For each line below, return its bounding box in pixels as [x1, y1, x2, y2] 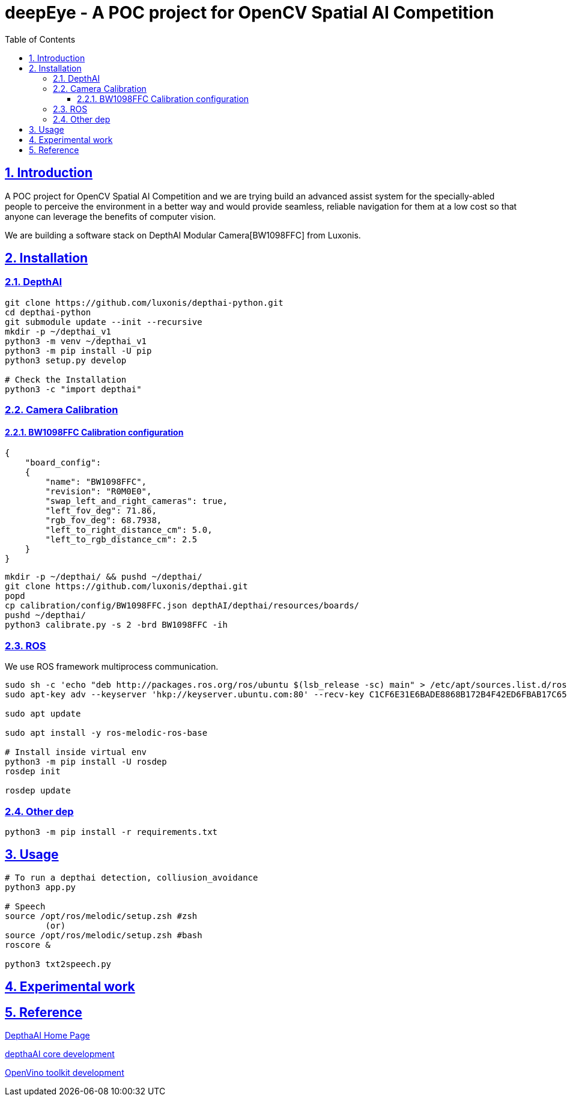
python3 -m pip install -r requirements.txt [5, 827, 218, 837]
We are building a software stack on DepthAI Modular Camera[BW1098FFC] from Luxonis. [5, 229, 361, 240]
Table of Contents [5, 34, 76, 44]
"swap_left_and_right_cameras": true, [45, 496, 228, 506]
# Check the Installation [5, 374, 127, 384]
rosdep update [5, 786, 71, 796]
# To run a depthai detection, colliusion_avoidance [5, 872, 258, 882]
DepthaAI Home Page [5, 1030, 90, 1041]
